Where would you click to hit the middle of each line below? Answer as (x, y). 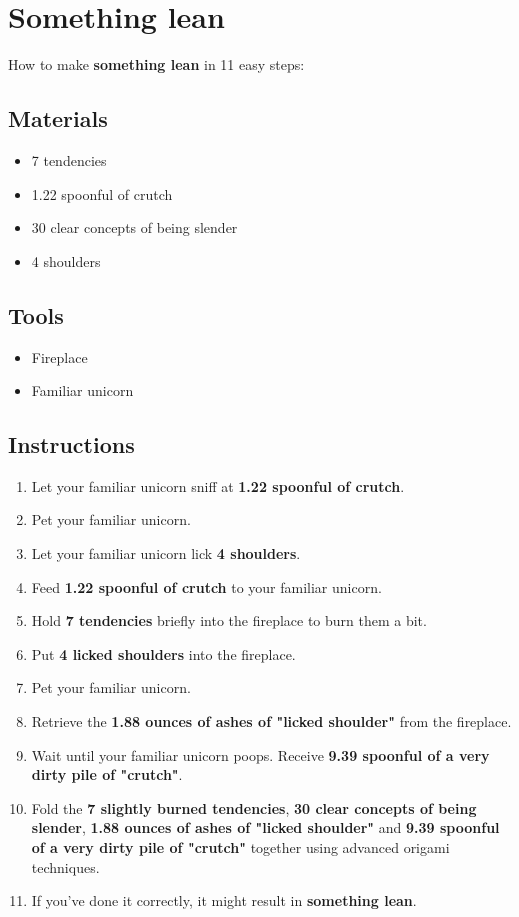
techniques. (65, 866)
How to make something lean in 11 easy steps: (156, 64)
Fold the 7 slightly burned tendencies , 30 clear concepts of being (254, 807)
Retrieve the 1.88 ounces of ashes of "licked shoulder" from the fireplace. (271, 721)
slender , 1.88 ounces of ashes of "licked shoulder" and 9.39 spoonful (265, 827)
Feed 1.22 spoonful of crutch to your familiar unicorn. (206, 586)
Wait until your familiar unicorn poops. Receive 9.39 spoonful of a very (260, 754)
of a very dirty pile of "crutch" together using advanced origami (240, 847)
